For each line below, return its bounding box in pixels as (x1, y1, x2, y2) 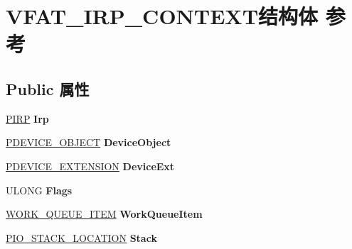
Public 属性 (6, 77, 90, 99)
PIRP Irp (6, 111, 49, 126)
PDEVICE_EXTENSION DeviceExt (6, 158, 175, 173)
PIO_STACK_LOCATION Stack (6, 230, 157, 245)
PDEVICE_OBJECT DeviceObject (6, 135, 171, 150)
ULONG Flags (6, 182, 73, 197)
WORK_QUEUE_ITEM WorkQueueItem (6, 206, 203, 221)
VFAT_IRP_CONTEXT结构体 (6, 1, 319, 31)
